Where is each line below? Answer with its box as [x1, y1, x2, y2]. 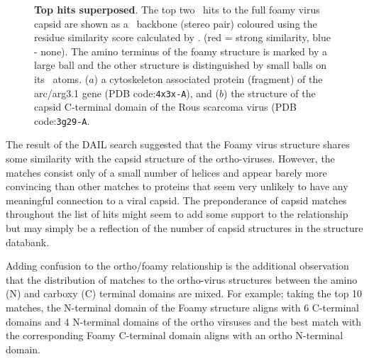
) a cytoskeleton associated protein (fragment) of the [94, 71, 323, 86]
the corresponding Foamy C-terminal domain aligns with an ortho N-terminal [6, 328, 343, 343]
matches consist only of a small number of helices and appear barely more [6, 165, 327, 179]
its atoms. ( [34, 71, 89, 86]
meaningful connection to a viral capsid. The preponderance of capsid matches [6, 192, 347, 207]
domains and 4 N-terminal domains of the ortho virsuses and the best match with [6, 314, 362, 328]
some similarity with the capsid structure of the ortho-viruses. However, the [6, 151, 335, 166]
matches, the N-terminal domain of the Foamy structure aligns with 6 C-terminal [6, 300, 359, 314]
